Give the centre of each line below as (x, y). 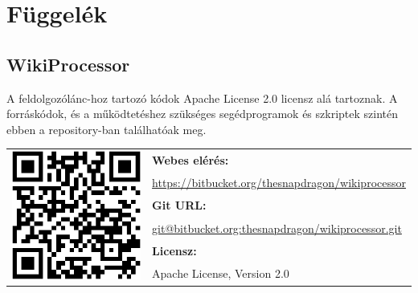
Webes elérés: (191, 159)
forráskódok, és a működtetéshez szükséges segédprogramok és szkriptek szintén (203, 114)
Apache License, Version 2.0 (221, 273)
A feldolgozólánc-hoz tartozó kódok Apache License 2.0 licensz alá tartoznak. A (202, 98)
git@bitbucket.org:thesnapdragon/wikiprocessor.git (277, 228)
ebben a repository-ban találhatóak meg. (107, 129)
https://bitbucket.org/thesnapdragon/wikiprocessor (279, 183)
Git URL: (179, 205)
